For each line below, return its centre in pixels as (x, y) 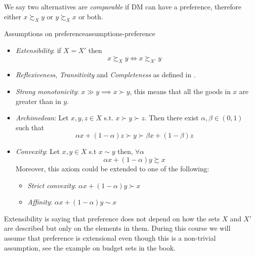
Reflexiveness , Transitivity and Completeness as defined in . (106, 75)
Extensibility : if (38, 50)
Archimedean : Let (42, 118)
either (13, 16)
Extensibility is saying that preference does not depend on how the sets (112, 218)
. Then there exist (172, 118)
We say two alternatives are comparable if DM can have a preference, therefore (123, 6)
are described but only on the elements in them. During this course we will (117, 228)
